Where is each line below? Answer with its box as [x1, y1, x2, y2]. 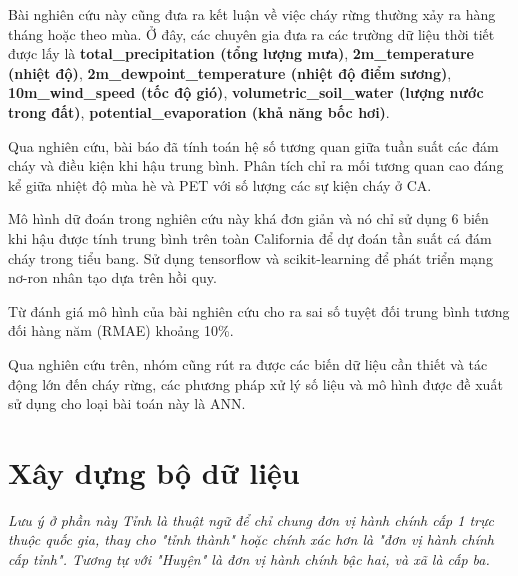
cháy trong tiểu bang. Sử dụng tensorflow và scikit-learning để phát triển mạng [8, 247, 493, 268]
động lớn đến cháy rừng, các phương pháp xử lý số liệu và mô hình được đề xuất [8, 373, 503, 394]
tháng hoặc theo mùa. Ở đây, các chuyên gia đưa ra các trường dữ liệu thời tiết [8, 23, 495, 44]
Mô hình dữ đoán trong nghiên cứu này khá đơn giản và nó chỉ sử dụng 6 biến [8, 208, 489, 229]
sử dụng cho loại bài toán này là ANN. [8, 393, 246, 414]
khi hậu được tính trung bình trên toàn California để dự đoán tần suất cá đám [8, 227, 492, 248]
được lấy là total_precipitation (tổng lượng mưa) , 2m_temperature [8, 43, 474, 64]
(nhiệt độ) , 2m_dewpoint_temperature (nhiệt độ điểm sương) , [8, 62, 452, 83]
